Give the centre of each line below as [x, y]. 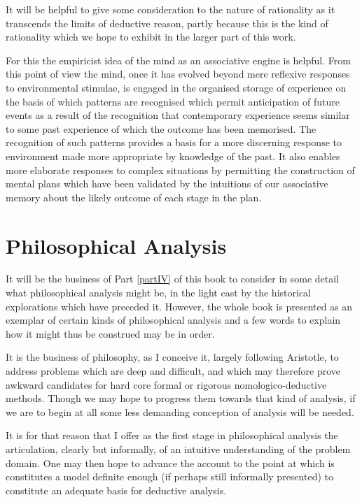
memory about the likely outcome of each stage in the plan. [134, 197]
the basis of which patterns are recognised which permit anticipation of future [173, 101]
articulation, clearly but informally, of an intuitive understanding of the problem [178, 449]
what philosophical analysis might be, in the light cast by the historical [159, 293]
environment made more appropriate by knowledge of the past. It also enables [173, 156]
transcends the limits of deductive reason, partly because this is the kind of [167, 23]
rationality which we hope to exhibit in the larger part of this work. [151, 37]
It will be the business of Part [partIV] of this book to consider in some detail [173, 279]
